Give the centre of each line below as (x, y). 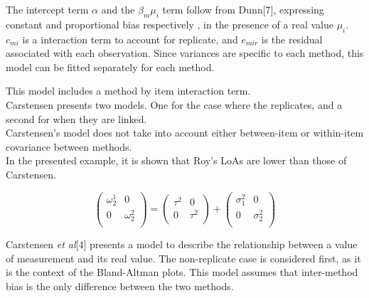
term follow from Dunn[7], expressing (243, 9)
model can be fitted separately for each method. (110, 66)
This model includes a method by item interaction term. (128, 91)
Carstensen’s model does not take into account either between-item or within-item (185, 133)
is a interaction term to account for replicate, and (130, 39)
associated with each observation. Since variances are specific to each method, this (185, 53)
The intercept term (47, 9)
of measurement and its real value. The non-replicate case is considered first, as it (183, 258)
